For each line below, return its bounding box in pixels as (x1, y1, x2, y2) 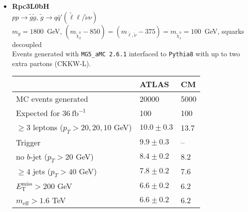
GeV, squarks (204, 25, 245, 36)
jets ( (33, 165, 51, 177)
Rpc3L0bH (12, 1, 49, 11)
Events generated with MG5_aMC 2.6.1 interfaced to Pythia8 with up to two (12, 48, 240, 59)
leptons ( (33, 121, 63, 133)
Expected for (16, 107, 60, 119)
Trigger (16, 136, 41, 148)
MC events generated (16, 93, 88, 105)
